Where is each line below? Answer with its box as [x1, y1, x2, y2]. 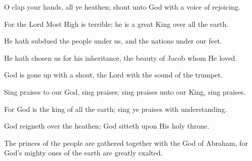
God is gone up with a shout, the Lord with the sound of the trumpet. [4, 69, 223, 80]
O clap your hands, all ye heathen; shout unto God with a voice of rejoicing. [4, 2, 241, 12]
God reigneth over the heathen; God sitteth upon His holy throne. [4, 120, 209, 131]
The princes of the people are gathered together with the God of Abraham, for [4, 137, 248, 148]
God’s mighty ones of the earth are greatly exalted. [4, 147, 163, 158]
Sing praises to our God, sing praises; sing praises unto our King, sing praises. [4, 86, 246, 97]
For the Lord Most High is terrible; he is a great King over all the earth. [4, 18, 229, 29]
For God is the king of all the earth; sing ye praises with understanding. [4, 103, 227, 114]
